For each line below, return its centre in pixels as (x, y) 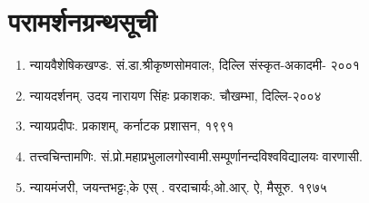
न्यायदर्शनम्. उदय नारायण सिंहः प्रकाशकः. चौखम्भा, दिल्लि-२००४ (175, 95)
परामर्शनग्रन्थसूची (83, 21)
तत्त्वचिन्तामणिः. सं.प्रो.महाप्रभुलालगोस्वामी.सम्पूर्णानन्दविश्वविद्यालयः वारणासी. (196, 155)
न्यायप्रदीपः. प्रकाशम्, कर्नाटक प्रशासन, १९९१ (132, 126)
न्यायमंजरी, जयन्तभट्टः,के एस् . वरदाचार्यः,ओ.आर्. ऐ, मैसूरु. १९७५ (178, 186)
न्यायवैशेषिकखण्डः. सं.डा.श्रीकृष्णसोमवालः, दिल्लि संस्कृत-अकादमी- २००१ (194, 65)
